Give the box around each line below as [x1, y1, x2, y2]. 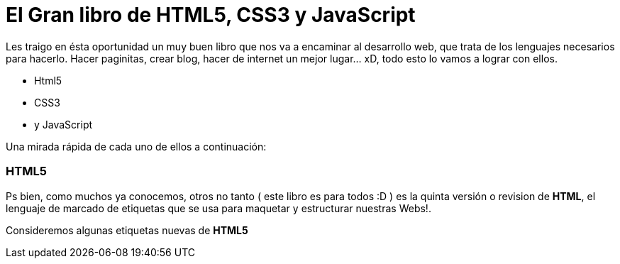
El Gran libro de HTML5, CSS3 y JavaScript [6, 3, 416, 27]
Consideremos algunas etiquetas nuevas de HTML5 [6, 224, 248, 236]
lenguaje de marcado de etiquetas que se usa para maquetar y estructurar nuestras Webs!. [6, 202, 431, 214]
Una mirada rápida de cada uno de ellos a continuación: [6, 140, 267, 153]
